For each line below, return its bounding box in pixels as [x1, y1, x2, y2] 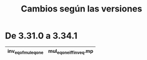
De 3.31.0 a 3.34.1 [5, 30, 78, 41]
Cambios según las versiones [21, 3, 142, 14]
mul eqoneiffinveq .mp [48, 48, 94, 56]
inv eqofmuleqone [7, 48, 44, 56]
